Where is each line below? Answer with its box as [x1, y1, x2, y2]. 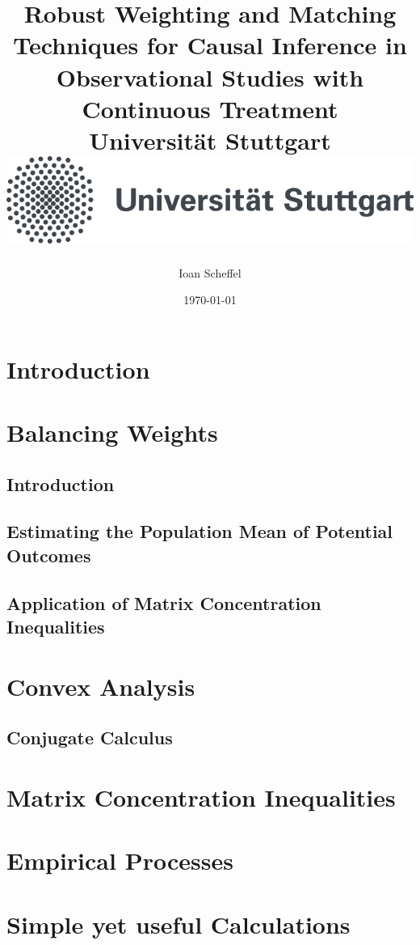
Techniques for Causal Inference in [13, 28, 407, 61]
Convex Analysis [6, 669, 195, 702]
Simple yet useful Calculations [6, 907, 351, 940]
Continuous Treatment [82, 91, 338, 125]
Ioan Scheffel [178, 264, 241, 281]
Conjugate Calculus [6, 725, 173, 750]
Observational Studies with [56, 60, 364, 93]
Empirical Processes [6, 844, 233, 877]
